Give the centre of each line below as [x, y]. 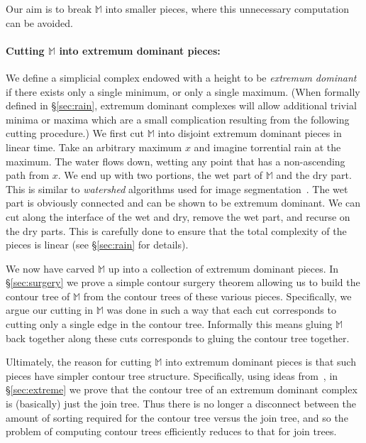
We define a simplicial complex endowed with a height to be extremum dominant [181, 77]
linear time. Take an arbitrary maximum [94, 147]
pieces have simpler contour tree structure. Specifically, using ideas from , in [172, 375]
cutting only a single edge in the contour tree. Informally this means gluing [169, 324]
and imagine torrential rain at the [267, 147]
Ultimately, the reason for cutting [79, 362]
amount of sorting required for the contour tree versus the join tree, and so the [177, 417]
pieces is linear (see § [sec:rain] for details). [97, 245]
